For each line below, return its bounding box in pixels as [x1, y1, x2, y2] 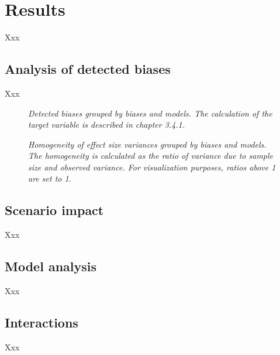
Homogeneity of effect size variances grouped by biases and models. [28, 138, 267, 150]
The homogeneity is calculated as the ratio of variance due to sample [28, 149, 274, 162]
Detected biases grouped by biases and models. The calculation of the [28, 107, 272, 119]
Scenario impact [5, 201, 104, 219]
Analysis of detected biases [5, 60, 171, 78]
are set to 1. [28, 172, 71, 185]
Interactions [5, 313, 78, 332]
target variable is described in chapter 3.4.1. [28, 118, 185, 131]
